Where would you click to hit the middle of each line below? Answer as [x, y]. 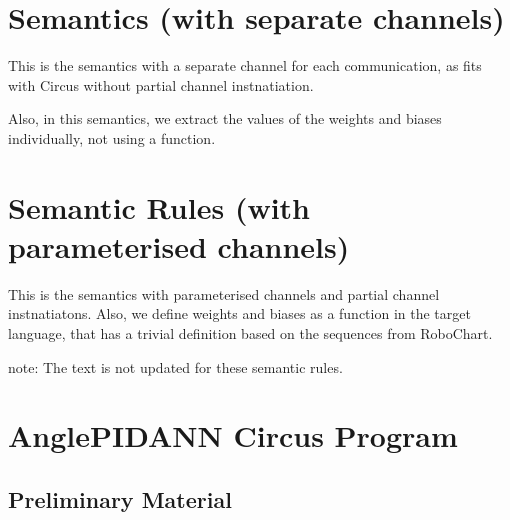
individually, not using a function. [112, 137]
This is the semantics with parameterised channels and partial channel [224, 293]
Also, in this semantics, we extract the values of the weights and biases [225, 118]
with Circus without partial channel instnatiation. [161, 84]
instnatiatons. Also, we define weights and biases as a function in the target [239, 313]
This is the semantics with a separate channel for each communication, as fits [245, 65]
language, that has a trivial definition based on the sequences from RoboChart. [250, 333]
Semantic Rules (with [159, 206]
